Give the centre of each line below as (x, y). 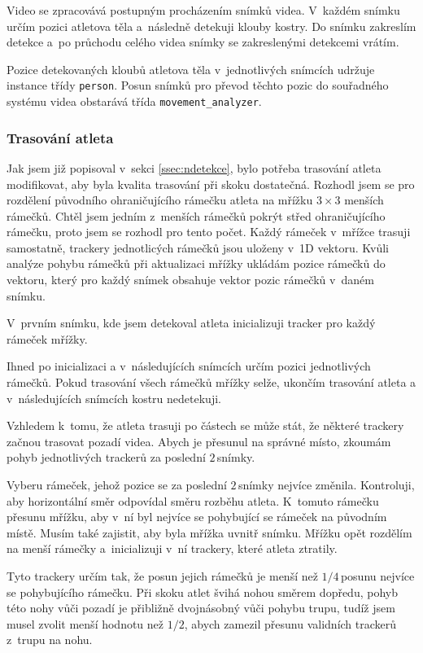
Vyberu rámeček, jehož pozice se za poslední (117, 484)
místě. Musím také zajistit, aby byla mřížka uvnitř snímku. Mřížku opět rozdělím (209, 532)
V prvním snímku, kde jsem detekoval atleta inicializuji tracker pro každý (191, 323)
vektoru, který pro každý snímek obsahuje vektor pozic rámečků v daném (190, 280)
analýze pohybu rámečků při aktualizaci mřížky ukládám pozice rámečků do (196, 263)
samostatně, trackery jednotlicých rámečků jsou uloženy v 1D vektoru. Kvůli (198, 247)
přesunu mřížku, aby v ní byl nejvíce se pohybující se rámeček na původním (197, 517)
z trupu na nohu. (50, 640)
